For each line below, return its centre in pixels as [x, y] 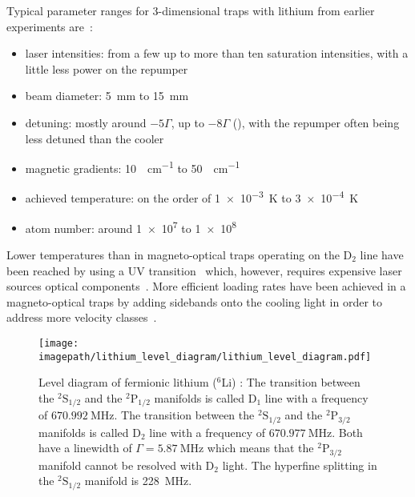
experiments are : [50, 26]
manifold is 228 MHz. [138, 481]
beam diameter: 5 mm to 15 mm [107, 96]
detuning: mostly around [86, 122]
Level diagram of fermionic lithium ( [128, 382]
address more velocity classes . [82, 317]
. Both [347, 432]
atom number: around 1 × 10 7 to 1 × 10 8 [131, 226]
